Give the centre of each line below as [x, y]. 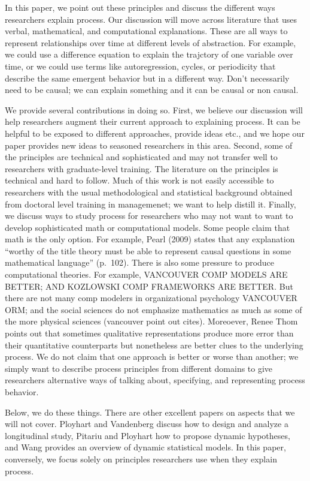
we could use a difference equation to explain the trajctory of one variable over [149, 54]
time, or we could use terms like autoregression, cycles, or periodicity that [140, 66]
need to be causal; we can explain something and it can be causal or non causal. [152, 90]
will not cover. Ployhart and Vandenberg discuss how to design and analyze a [147, 424]
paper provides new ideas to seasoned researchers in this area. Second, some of [149, 145]
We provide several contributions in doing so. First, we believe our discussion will [154, 109]
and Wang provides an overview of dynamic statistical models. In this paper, [145, 447]
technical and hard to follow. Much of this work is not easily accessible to [139, 180]
